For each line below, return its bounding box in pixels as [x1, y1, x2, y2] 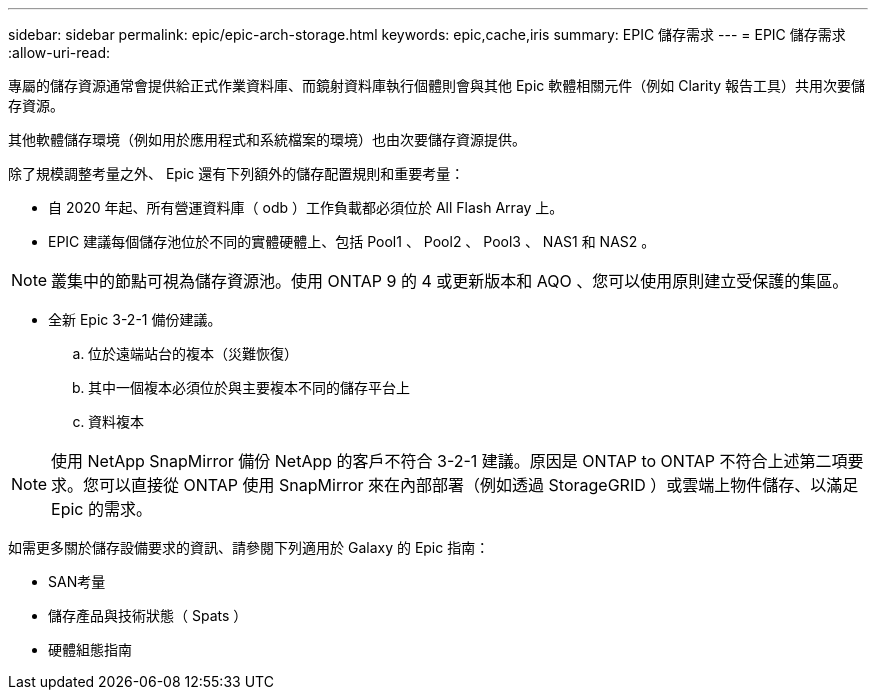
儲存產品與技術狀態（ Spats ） [48, 607, 248, 624]
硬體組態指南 [48, 641, 132, 658]
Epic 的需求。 [51, 499, 152, 519]
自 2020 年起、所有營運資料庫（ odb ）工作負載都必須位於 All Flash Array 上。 [48, 199, 564, 216]
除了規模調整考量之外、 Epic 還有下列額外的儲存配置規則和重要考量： [8, 165, 465, 182]
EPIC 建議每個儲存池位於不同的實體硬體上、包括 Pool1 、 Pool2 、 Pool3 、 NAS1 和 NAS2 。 [48, 233, 656, 250]
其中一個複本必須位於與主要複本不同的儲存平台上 [88, 379, 410, 396]
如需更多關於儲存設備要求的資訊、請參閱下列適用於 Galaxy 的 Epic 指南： [8, 539, 490, 556]
